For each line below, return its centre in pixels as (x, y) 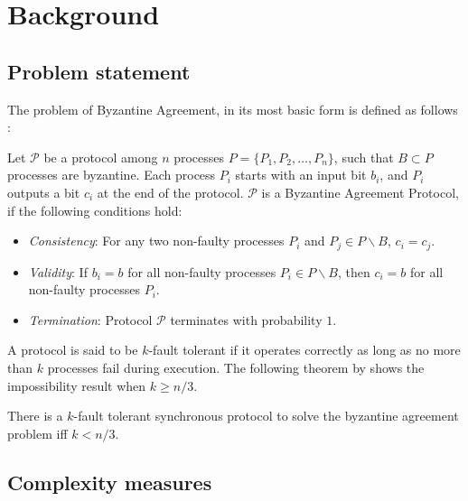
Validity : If (58, 271)
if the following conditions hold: (95, 210)
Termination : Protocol (90, 319)
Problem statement (99, 71)
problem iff (37, 433)
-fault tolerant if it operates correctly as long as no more (304, 350)
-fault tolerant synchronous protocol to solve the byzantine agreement (266, 416)
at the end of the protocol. (170, 192)
